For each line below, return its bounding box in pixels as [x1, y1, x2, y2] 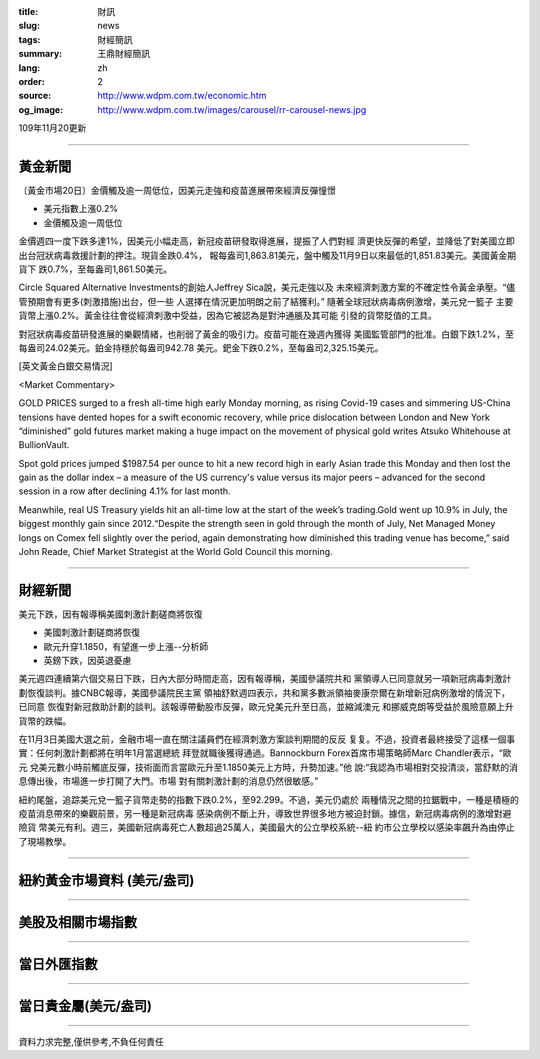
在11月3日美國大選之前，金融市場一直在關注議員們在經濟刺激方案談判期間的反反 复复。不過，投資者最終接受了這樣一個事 [18, 733, 515, 745]
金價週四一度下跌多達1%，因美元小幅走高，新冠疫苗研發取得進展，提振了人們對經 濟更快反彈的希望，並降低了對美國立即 [18, 235, 515, 247]
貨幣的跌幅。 [18, 715, 72, 727]
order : [18, 75, 45, 87]
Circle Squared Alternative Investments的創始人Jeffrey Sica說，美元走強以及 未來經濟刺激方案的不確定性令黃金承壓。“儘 [18, 281, 515, 294]
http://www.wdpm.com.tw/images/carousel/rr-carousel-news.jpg [97, 103, 367, 115]
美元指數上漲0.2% [43, 203, 119, 215]
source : [18, 90, 52, 102]
